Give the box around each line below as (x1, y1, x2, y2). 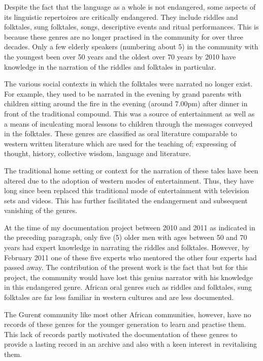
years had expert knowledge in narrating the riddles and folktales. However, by (4, 242, 250, 253)
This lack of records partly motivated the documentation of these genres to (4, 328, 238, 339)
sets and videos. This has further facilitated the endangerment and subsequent (4, 195, 248, 205)
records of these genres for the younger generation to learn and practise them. (4, 319, 246, 329)
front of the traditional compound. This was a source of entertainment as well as (4, 108, 255, 118)
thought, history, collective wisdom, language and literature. (4, 148, 191, 159)
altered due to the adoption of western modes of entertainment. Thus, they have (4, 175, 254, 186)
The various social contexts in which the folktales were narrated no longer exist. (4, 78, 253, 89)
